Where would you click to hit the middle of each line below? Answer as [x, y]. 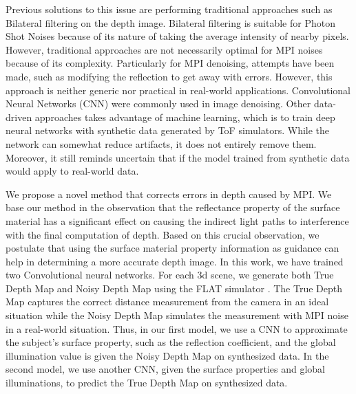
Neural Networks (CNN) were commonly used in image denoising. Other [158, 103]
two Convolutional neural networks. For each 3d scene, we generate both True [170, 275]
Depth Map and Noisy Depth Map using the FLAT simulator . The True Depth [174, 288]
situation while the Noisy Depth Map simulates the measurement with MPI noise [177, 315]
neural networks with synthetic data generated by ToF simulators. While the [168, 130]
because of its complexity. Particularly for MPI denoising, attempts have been [170, 63]
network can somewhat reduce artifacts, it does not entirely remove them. [161, 143]
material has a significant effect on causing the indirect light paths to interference [177, 220]
